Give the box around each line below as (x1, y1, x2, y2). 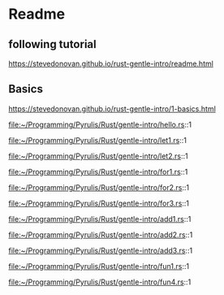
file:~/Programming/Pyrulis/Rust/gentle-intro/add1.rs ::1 (8, 214, 192, 223)
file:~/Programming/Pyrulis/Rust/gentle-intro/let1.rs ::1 (8, 135, 187, 145)
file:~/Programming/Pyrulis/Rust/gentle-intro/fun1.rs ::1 (8, 261, 189, 271)
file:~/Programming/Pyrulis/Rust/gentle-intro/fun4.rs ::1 (8, 277, 192, 287)
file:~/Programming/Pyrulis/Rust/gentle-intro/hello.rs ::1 (8, 119, 192, 129)
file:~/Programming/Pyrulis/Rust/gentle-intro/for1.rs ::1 (8, 167, 188, 176)
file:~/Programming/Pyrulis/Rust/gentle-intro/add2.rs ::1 (8, 229, 193, 240)
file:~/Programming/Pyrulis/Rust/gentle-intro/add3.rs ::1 (8, 245, 193, 255)
